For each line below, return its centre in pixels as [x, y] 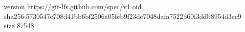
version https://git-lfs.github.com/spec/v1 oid [73, 6]
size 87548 [19, 25]
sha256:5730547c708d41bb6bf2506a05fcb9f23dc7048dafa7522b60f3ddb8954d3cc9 [123, 16]
